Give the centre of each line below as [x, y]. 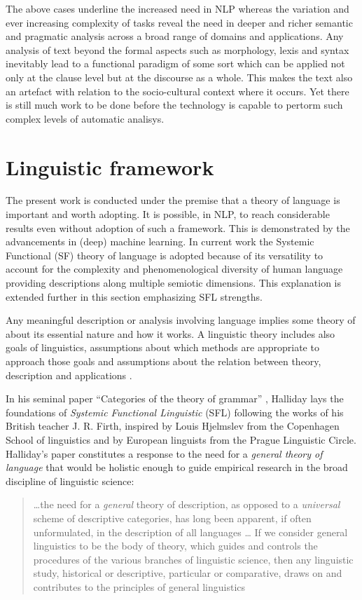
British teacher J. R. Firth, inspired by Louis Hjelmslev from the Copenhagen [173, 426]
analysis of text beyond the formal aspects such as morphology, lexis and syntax [177, 49]
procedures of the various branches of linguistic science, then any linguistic [193, 559]
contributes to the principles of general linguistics [139, 586]
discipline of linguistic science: [70, 480]
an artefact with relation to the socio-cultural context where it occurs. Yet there [177, 91]
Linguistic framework [110, 166]
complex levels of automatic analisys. [85, 118]
